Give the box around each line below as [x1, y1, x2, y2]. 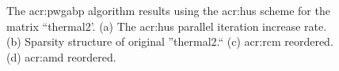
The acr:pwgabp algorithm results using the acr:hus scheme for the [6, 2, 330, 18]
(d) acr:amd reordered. [6, 48, 116, 65]
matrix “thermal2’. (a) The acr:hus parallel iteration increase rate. [6, 17, 327, 34]
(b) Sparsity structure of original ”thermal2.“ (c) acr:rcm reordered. [6, 33, 333, 50]
